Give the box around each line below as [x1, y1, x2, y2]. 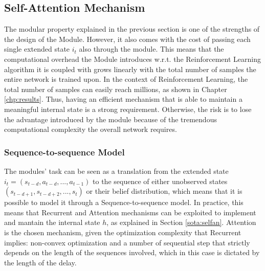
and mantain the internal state [4, 217, 100, 228]
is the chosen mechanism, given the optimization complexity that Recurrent [4, 227, 241, 237]
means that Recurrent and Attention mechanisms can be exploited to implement [4, 207, 256, 217]
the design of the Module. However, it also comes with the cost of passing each [4, 33, 251, 44]
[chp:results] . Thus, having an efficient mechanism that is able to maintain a [4, 94, 242, 104]
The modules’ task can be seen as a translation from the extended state [4, 165, 229, 176]
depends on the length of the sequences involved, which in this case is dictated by [4, 247, 260, 258]
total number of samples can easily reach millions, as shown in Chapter [4, 83, 227, 94]
